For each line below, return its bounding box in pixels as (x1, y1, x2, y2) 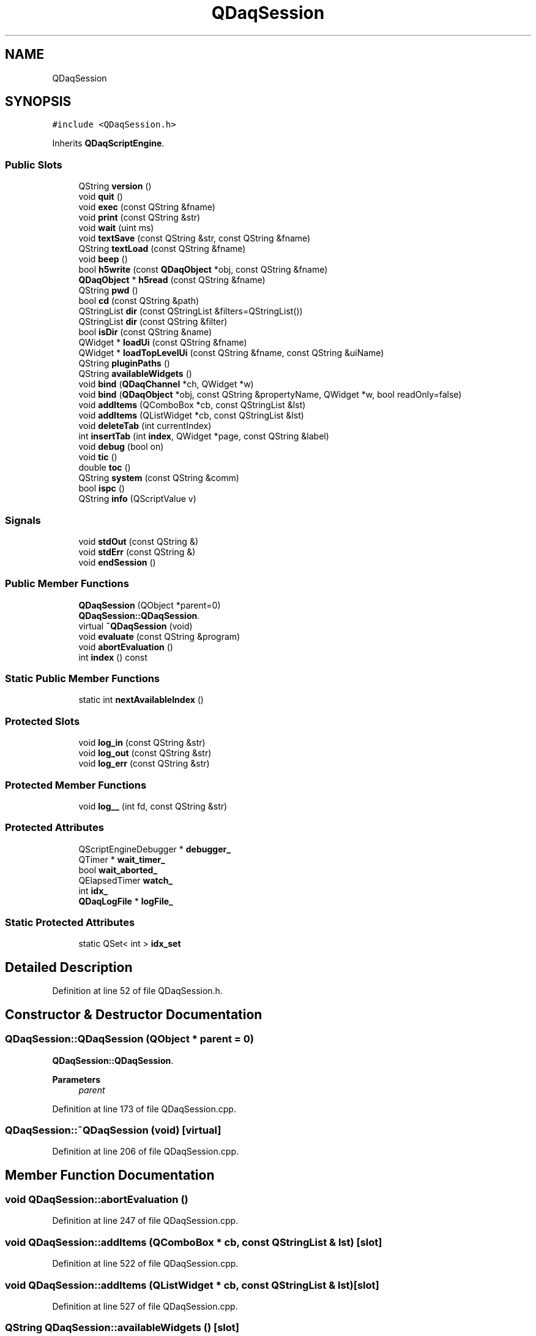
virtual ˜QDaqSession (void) (78, 620, 193, 631)
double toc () (78, 462, 131, 473)
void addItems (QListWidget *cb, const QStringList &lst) (78, 410, 304, 421)
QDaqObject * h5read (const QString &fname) (78, 275, 266, 286)
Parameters (52, 1074, 101, 1085)
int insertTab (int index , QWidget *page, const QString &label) (78, 431, 329, 442)
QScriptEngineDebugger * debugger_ (78, 843, 231, 854)
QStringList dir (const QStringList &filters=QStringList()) (78, 306, 303, 317)
